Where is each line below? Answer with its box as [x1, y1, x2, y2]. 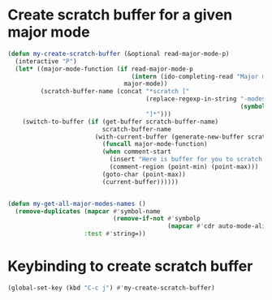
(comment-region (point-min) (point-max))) [109, 163, 259, 171]
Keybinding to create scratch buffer [7, 257, 253, 276]
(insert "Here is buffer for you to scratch [109, 156, 263, 164]
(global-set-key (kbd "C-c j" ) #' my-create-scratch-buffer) [7, 284, 216, 292]
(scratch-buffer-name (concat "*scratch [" [40, 88, 190, 96]
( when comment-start [101, 148, 172, 156]
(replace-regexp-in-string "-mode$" [145, 95, 270, 103]
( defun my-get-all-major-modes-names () [7, 199, 147, 208]
